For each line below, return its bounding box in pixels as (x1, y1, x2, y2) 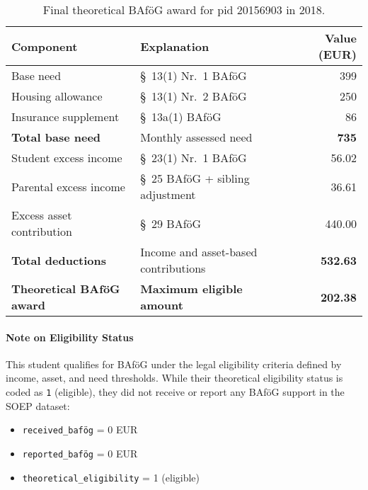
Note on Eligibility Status (6, 329, 134, 344)
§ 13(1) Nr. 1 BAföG (140, 67, 247, 84)
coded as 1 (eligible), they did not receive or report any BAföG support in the (6, 384, 345, 399)
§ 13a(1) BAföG (140, 108, 222, 125)
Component (11, 38, 78, 55)
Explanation (140, 38, 209, 55)
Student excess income (11, 149, 122, 166)
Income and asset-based (140, 244, 258, 260)
